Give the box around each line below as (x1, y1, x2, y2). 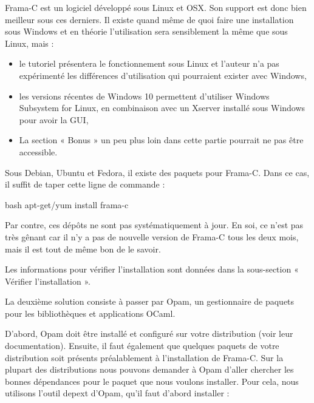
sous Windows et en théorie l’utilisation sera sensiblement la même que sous (5, 25, 288, 38)
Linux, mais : (5, 36, 54, 49)
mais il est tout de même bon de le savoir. (5, 242, 161, 255)
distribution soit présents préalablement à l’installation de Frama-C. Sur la (5, 351, 284, 364)
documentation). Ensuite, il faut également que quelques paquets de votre (5, 339, 279, 352)
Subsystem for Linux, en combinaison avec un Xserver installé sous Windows (19, 101, 305, 114)
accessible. (19, 145, 58, 158)
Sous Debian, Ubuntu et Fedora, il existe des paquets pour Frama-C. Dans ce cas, (5, 166, 310, 178)
